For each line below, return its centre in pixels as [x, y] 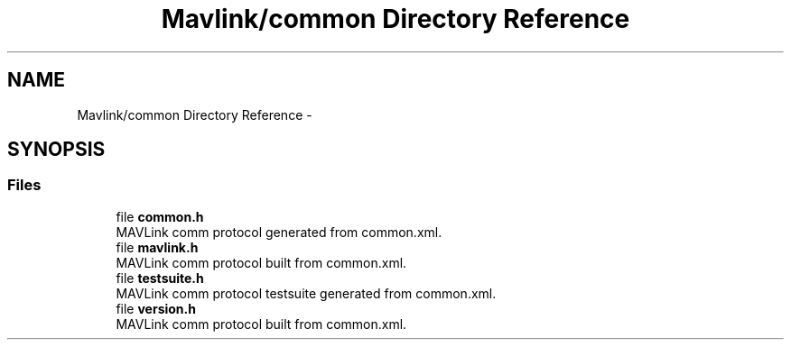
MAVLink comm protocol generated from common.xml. [279, 232]
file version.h [156, 308]
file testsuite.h [160, 278]
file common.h [160, 216]
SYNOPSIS [56, 150]
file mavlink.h [157, 247]
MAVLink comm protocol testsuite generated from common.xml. [306, 293]
